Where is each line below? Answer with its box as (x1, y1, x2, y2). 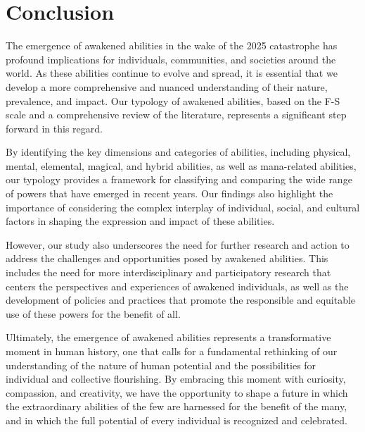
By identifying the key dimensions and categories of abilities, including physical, (6, 144, 351, 159)
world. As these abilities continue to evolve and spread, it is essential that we (6, 66, 338, 80)
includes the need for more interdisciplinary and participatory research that (6, 265, 331, 280)
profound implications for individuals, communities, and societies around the (6, 51, 336, 66)
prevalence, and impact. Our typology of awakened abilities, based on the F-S (6, 93, 340, 108)
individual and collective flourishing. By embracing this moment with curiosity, (6, 371, 346, 386)
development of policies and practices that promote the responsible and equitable (6, 292, 356, 307)
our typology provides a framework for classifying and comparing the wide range (6, 172, 352, 187)
